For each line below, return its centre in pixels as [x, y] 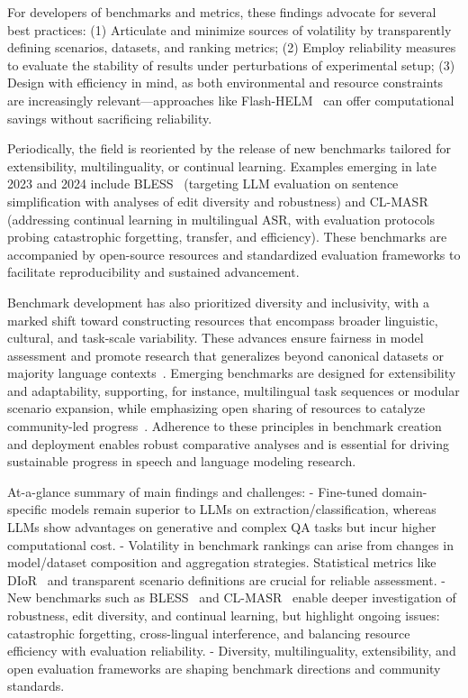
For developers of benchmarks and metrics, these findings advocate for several [222, 12]
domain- [405, 491]
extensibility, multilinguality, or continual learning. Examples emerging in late [222, 165]
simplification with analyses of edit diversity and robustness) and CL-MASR [218, 201]
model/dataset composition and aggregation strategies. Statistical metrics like [222, 562]
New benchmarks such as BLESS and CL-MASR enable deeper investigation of [232, 597]
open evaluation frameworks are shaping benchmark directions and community [224, 668]
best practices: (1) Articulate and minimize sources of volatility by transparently [229, 29]
